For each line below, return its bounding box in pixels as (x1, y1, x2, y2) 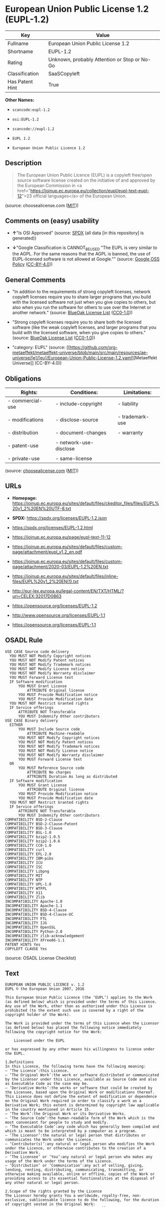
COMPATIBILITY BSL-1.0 (5, 830, 52, 835)
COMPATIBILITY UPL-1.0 (5, 882, 52, 887)
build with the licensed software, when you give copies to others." (12, 330, 146, 336)
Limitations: (123, 389, 152, 396)
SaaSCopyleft (48, 70, 80, 77)
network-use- (59, 439, 94, 446)
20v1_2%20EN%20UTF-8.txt (12, 506, 71, 511)
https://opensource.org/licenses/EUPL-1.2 (12, 603, 97, 608)
